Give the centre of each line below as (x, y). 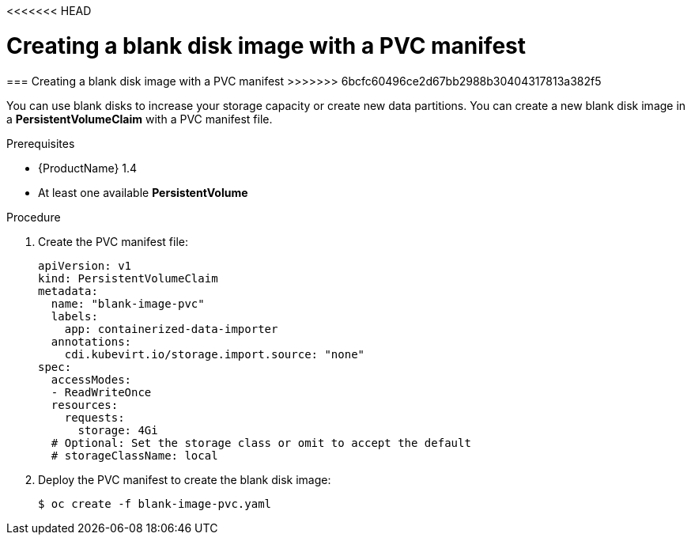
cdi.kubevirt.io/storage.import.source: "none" (215, 354)
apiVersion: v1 (85, 265)
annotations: (91, 341)
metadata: (68, 291)
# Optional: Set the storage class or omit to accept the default (261, 443)
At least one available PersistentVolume (143, 192)
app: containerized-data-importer (171, 329)
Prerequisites (41, 143)
